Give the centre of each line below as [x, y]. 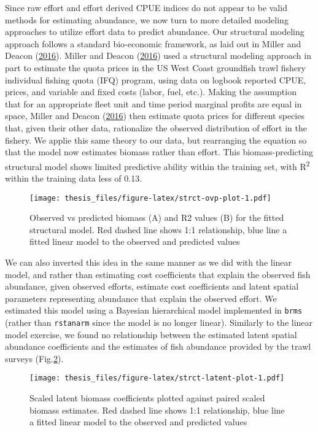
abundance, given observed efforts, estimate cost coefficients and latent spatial [152, 286]
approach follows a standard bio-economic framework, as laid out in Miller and [153, 43]
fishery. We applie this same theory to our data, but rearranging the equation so [156, 140]
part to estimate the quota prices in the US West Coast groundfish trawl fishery [155, 67]
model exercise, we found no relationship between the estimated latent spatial [151, 334]
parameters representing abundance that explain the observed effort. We [141, 298]
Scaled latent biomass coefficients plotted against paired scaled [147, 398]
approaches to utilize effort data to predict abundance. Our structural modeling [155, 32]
